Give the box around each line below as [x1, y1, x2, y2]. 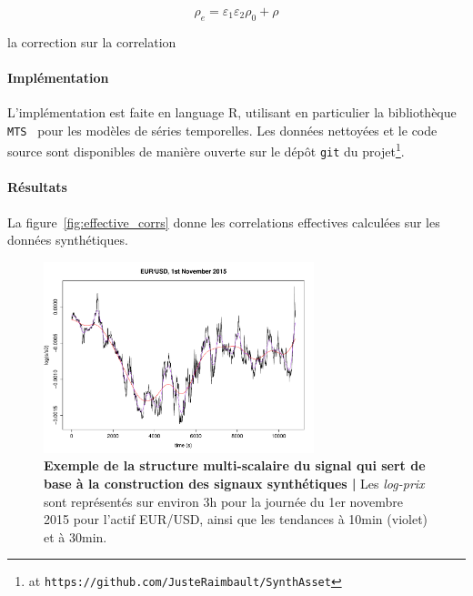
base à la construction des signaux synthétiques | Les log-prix [44, 473, 425, 492]
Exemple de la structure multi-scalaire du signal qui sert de [44, 456, 426, 475]
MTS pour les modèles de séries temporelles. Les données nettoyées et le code [7, 120, 438, 139]
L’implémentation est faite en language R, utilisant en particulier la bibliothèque [7, 103, 457, 122]
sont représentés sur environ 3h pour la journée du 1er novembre [44, 491, 403, 510]
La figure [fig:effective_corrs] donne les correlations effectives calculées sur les [7, 212, 440, 231]
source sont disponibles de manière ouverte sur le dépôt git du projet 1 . [7, 139, 405, 161]
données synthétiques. [7, 230, 128, 249]
